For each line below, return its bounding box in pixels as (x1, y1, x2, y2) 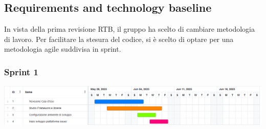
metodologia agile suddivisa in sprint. (4, 44, 121, 54)
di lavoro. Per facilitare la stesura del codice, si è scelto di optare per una (4, 33, 234, 44)
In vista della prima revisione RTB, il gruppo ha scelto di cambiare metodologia (4, 24, 255, 34)
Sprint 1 (4, 65, 38, 78)
